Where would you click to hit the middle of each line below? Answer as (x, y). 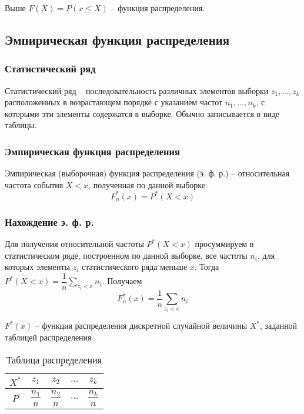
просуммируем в (224, 244)
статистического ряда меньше (134, 267)
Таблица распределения (54, 359)
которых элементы (37, 267)
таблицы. (21, 125)
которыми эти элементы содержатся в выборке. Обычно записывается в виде (142, 113)
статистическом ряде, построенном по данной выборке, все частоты (126, 255)
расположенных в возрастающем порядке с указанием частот (114, 102)
